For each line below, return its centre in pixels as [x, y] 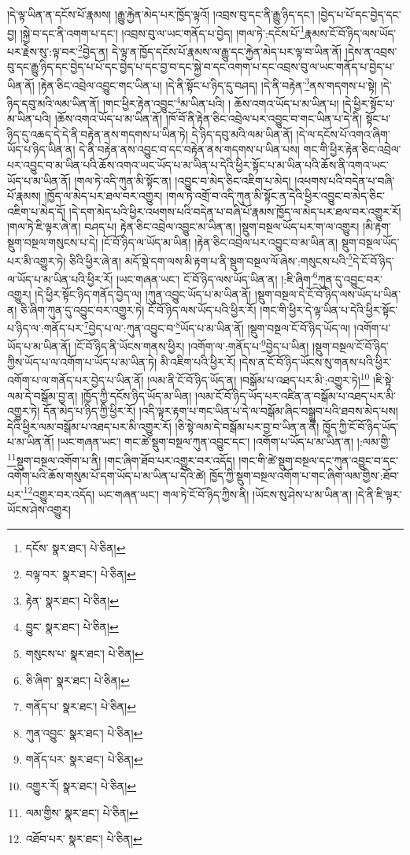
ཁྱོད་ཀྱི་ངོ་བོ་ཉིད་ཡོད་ [360, 426]
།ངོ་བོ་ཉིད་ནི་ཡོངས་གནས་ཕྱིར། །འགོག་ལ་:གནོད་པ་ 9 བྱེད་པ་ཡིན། [192, 345]
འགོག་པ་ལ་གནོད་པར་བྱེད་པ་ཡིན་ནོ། [76, 379]
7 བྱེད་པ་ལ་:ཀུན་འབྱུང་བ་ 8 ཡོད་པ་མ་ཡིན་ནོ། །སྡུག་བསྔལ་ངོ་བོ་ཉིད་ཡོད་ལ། [217, 327]
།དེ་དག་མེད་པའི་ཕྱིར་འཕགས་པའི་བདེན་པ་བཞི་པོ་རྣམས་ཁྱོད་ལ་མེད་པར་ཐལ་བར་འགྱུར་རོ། [235, 211]
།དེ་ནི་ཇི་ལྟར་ [379, 494]
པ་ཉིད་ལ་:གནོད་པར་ [46, 327]
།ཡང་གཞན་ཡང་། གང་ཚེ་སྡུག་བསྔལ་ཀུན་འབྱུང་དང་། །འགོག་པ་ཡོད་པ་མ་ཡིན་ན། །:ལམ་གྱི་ [224, 442]
